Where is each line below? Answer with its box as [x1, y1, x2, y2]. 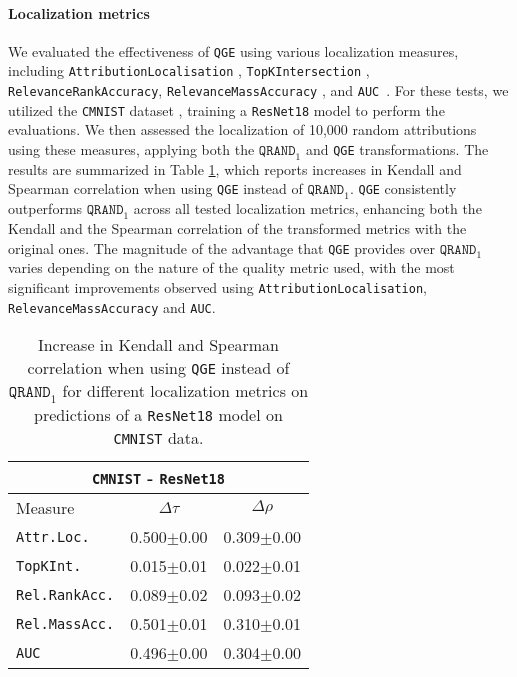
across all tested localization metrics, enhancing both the [133, 198, 482, 219]
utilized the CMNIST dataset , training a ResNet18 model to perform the [8, 99, 445, 120]
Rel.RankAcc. [16, 586, 115, 603]
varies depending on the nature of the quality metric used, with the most [8, 257, 455, 278]
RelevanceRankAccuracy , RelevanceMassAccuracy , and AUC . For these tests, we [8, 80, 509, 101]
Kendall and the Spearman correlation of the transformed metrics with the [8, 218, 467, 238]
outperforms [8, 198, 83, 219]
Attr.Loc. [16, 528, 90, 545]
